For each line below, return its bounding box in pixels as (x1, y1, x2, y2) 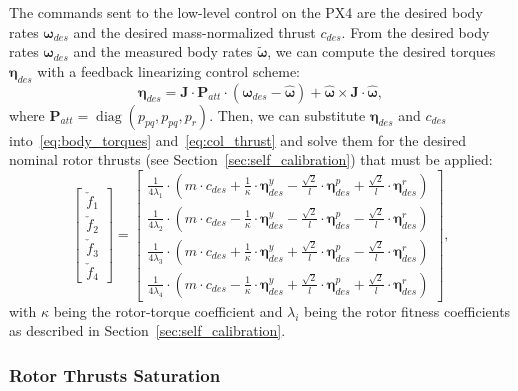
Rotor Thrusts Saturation (9, 363, 221, 387)
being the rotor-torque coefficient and (53, 300, 283, 321)
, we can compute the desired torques (267, 41, 496, 62)
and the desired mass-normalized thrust (73, 21, 316, 42)
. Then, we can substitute (209, 104, 366, 125)
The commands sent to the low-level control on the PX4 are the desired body (9, 2, 483, 22)
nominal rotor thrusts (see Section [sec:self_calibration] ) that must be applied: (9, 149, 493, 170)
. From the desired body (341, 21, 490, 42)
